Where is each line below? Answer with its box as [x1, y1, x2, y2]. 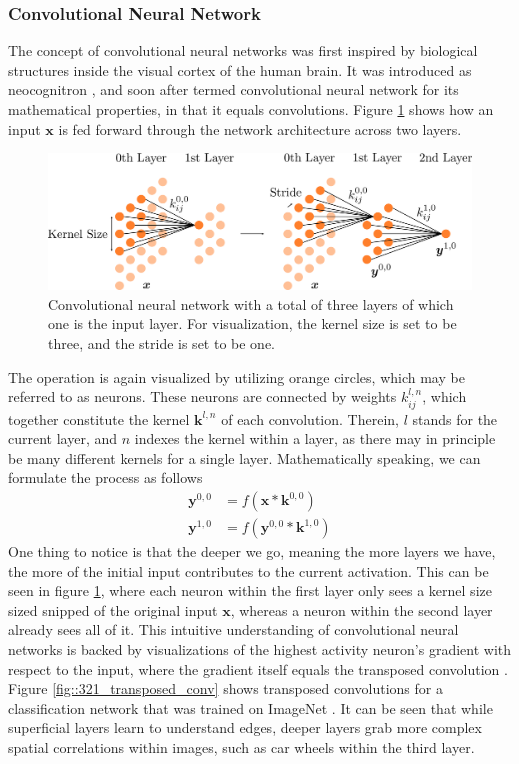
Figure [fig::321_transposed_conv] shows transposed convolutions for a [8, 678, 443, 699]
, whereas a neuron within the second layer [230, 599, 493, 620]
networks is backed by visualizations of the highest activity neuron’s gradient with [8, 639, 512, 660]
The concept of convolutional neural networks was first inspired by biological [8, 40, 478, 61]
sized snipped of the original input [8, 599, 218, 620]
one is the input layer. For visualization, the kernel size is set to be [48, 313, 457, 334]
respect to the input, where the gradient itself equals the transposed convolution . [8, 658, 508, 679]
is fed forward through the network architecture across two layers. [58, 118, 462, 139]
